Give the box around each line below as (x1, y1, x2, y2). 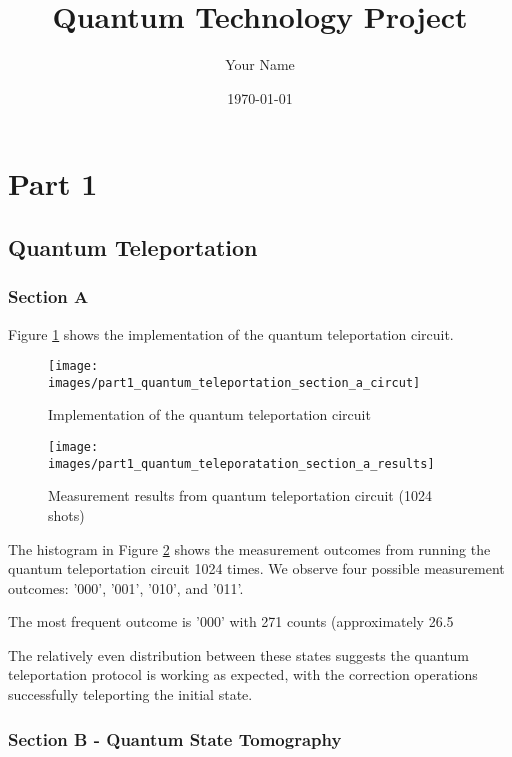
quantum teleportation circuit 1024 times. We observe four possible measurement (8, 558, 505, 579)
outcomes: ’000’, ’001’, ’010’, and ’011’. (8, 577, 244, 598)
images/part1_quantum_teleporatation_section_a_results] (48, 456, 435, 471)
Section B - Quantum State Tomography (8, 726, 342, 751)
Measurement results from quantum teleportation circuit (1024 (48, 485, 432, 506)
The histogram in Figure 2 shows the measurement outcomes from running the (8, 538, 491, 559)
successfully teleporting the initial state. (8, 684, 253, 705)
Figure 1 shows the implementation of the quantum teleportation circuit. (8, 323, 454, 344)
